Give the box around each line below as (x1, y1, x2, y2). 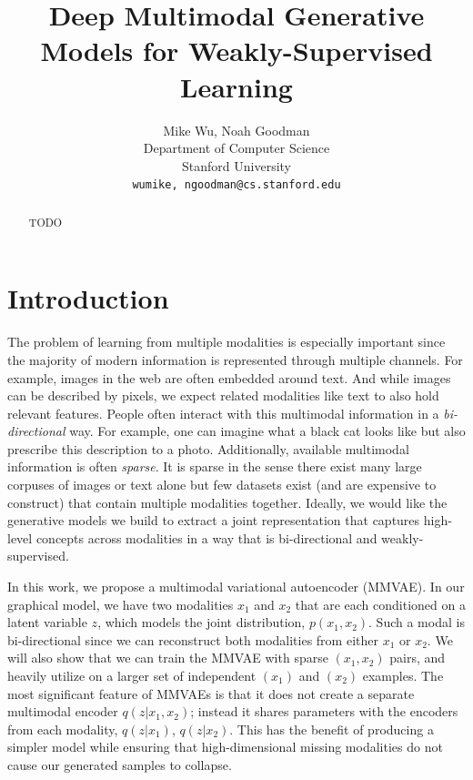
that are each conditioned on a (295, 594, 466, 613)
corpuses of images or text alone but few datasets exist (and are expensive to (7, 475, 437, 494)
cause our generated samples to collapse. (7, 755, 232, 774)
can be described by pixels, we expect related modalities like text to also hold (7, 386, 439, 405)
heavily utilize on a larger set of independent (7, 666, 257, 685)
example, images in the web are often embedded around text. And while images (7, 368, 451, 387)
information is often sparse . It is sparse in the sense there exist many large (7, 457, 422, 476)
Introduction (7, 279, 169, 317)
